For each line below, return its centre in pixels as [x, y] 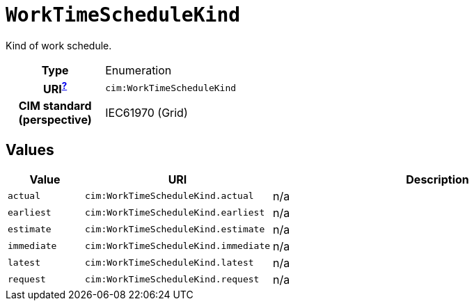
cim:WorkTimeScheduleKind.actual [169, 196]
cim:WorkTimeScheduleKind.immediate [177, 246]
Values [30, 150]
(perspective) [55, 120]
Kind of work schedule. [59, 45]
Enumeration [139, 70]
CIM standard [55, 106]
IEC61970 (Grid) [147, 113]
